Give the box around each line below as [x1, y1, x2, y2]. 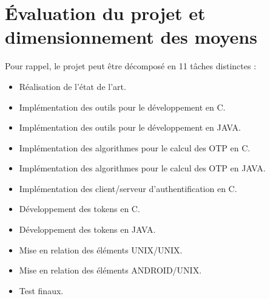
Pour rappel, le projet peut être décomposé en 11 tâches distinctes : [5, 60, 257, 72]
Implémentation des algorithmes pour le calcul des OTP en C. [19, 141, 251, 154]
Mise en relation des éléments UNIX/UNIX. [19, 243, 183, 256]
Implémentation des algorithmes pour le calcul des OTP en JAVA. [19, 162, 266, 174]
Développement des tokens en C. [19, 202, 140, 215]
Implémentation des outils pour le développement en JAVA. [19, 121, 241, 134]
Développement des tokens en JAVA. [19, 223, 156, 236]
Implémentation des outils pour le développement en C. [19, 100, 226, 113]
